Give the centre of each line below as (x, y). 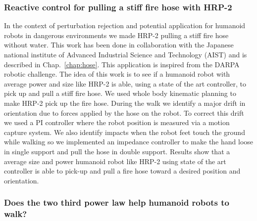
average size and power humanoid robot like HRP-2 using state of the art (115, 161)
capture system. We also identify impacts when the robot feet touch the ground (125, 132)
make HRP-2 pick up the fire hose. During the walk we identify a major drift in (125, 103)
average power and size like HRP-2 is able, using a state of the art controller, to (125, 83)
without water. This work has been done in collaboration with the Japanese (119, 45)
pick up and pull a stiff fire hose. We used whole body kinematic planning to (120, 93)
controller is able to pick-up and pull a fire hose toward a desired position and (122, 171)
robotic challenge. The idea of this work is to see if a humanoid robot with (117, 74)
